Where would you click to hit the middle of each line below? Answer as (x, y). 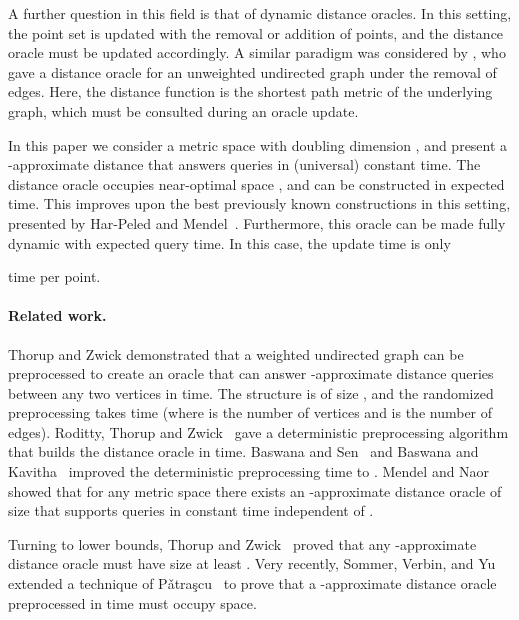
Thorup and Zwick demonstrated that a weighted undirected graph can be (236, 353)
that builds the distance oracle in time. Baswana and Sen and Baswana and (243, 451)
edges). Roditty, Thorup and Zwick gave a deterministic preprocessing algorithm (258, 431)
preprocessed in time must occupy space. (132, 602)
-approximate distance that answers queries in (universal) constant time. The (244, 164)
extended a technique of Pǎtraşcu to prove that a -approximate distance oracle (252, 583)
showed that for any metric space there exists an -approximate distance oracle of (255, 490)
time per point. (54, 276)
